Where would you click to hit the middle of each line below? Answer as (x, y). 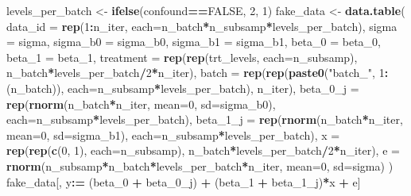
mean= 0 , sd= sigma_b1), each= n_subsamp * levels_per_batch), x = (173, 135)
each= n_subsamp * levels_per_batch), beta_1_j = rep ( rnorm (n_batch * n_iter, (205, 119)
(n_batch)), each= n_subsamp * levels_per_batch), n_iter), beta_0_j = (183, 88)
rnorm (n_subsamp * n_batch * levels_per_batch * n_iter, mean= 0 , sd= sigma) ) (200, 165)
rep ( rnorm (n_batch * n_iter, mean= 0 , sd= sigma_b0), (141, 104)
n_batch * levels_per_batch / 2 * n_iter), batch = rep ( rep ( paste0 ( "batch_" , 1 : (198, 73)
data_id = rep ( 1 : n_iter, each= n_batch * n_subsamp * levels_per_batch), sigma (202, 26)
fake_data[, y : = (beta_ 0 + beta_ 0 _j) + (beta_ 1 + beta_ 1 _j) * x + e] (184, 181)
